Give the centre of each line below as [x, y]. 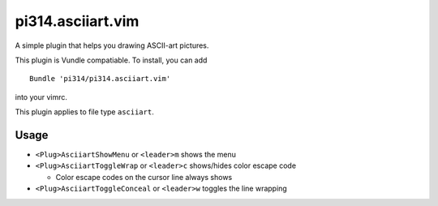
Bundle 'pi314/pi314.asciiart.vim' [100, 79]
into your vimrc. [41, 97]
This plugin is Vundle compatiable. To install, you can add [111, 60]
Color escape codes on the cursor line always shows [144, 177]
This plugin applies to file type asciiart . [84, 112]
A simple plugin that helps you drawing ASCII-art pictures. [112, 45]
